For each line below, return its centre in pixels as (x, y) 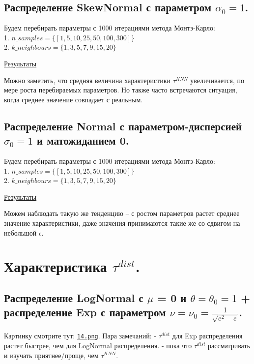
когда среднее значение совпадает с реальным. (73, 99)
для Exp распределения (207, 336)
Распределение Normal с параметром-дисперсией (123, 126)
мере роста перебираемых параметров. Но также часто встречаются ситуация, (121, 90)
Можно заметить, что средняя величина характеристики (87, 80)
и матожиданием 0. (83, 140)
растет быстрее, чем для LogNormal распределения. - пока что (98, 345)
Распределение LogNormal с (74, 297)
